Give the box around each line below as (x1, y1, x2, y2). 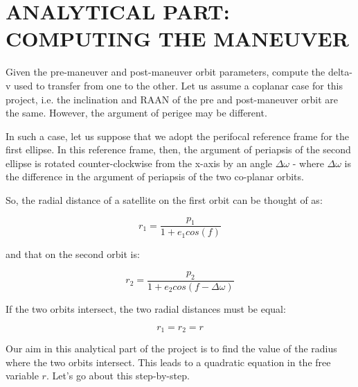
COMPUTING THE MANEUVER (6, 24, 349, 53)
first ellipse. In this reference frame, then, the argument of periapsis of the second (6, 142, 351, 157)
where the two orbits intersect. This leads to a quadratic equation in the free (6, 354, 331, 369)
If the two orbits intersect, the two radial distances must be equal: (6, 301, 286, 316)
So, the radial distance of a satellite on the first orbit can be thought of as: (6, 193, 323, 207)
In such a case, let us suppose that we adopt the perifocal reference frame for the (6, 128, 349, 143)
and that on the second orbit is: (6, 247, 140, 261)
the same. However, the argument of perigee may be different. (6, 105, 267, 120)
